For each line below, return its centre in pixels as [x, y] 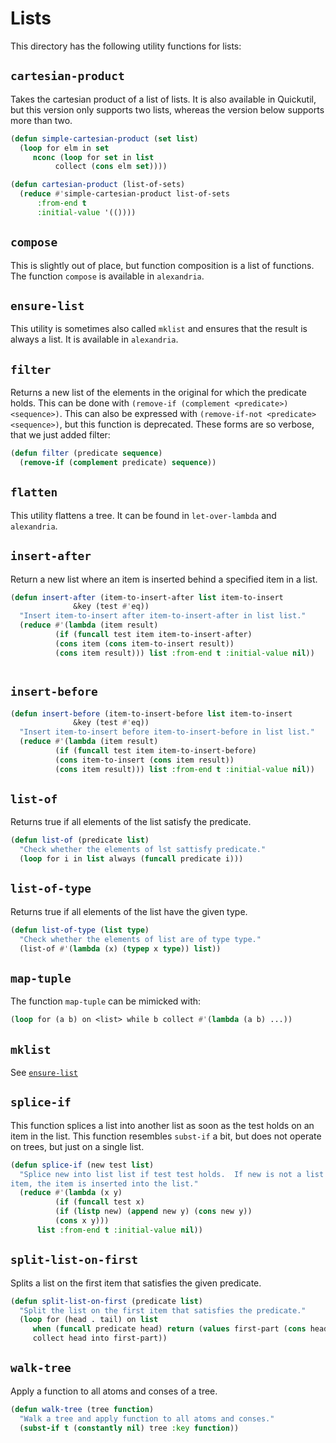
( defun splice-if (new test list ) [82, 1165]
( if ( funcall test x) [99, 1202]
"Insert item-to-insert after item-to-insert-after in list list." [163, 616]
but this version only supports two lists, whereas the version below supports [167, 109]
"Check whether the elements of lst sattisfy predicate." [143, 850]
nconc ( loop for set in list [93, 157]
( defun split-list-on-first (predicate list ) [106, 1301]
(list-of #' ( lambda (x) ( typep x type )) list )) [120, 948]
